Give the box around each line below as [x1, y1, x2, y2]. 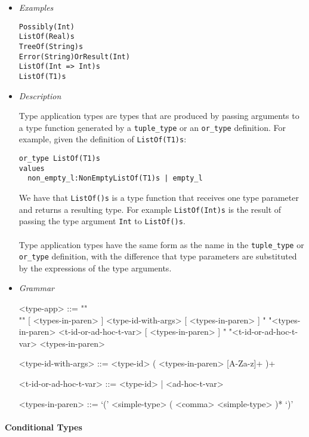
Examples [18, 1, 54, 13]
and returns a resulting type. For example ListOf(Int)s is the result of [18, 203, 282, 215]
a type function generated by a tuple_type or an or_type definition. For [18, 121, 286, 133]
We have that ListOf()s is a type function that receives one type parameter [18, 191, 299, 203]
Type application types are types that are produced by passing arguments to [18, 109, 299, 122]
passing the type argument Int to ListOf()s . [18, 215, 186, 227]
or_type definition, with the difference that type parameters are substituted [18, 250, 297, 262]
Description [18, 89, 61, 102]
